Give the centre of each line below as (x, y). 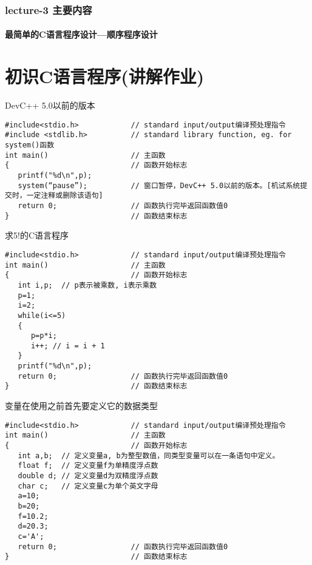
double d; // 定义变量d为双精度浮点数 (88, 475)
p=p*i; (44, 336)
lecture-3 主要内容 (49, 9)
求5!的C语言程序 (37, 235)
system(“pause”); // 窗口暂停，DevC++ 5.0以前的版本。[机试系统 (159, 185)
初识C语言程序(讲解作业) (105, 76)
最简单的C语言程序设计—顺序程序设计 (81, 34)
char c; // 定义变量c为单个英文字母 (88, 486)
